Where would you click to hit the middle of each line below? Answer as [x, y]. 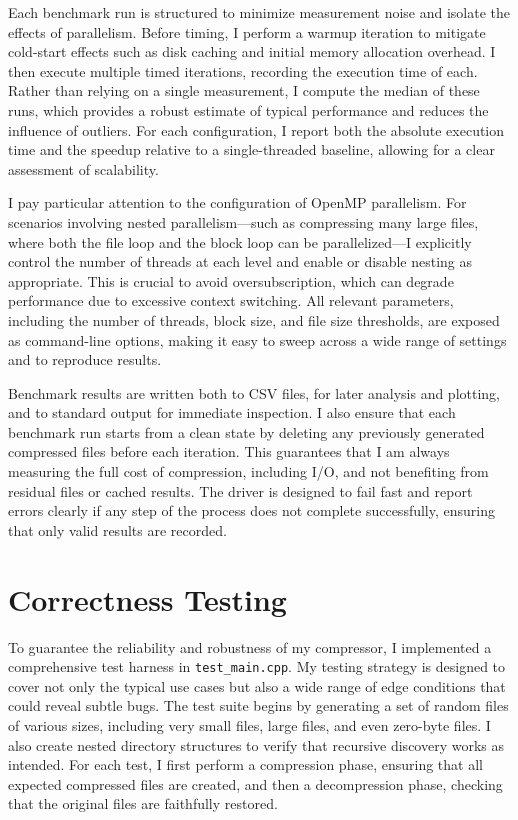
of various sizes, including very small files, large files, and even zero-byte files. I [249, 725]
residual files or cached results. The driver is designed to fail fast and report [240, 490]
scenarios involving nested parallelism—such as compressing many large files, [243, 221]
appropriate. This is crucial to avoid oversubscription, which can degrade [231, 280]
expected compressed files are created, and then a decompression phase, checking [255, 783]
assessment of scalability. [83, 168]
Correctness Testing [147, 598]
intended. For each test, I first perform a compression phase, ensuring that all [245, 764]
